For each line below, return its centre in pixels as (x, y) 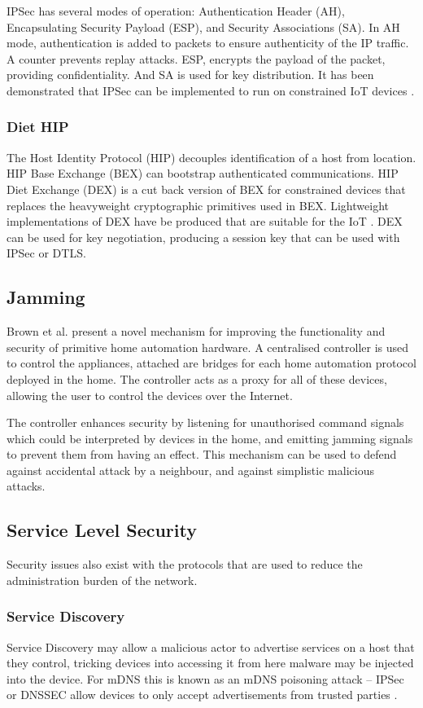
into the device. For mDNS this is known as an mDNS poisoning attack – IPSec (205, 678)
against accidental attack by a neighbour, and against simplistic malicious (190, 470)
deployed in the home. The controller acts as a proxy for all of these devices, (197, 378)
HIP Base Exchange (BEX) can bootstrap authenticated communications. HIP (203, 173)
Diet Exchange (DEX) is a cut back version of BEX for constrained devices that (206, 189)
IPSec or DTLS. (46, 253)
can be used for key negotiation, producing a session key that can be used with (203, 237)
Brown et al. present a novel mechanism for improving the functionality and (196, 331)
